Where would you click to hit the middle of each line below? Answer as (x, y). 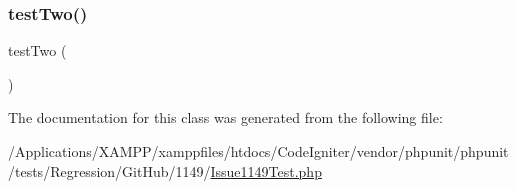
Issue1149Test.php (266, 170)
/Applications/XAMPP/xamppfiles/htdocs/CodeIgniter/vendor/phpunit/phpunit (258, 151)
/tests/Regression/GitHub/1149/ (109, 170)
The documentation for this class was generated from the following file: (225, 117)
